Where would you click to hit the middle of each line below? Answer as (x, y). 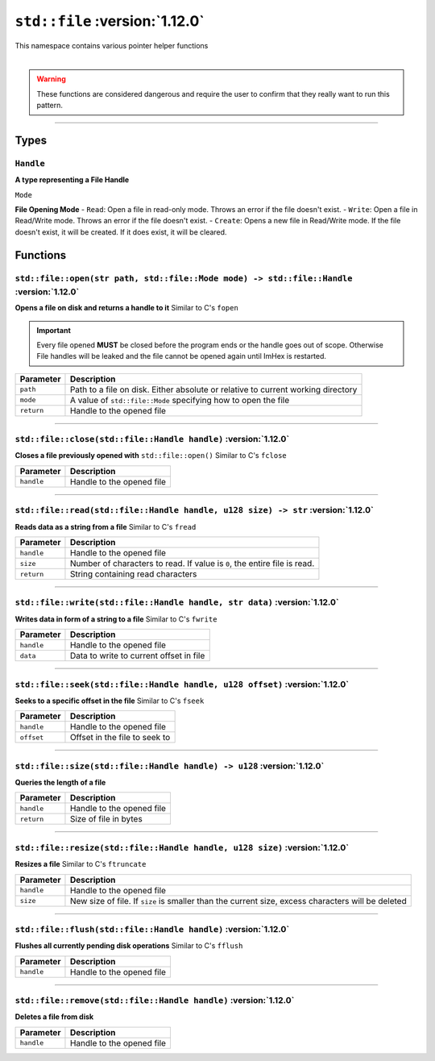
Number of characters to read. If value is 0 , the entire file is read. (192, 564)
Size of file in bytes (106, 819)
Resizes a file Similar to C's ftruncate (81, 864)
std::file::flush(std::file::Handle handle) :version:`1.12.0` (152, 929)
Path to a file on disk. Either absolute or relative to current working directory (213, 389)
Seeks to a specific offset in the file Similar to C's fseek (110, 701)
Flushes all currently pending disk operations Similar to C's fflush (129, 946)
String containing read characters (133, 574)
